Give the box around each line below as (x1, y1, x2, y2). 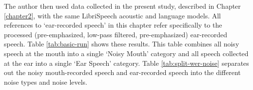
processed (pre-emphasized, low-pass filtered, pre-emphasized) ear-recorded (4, 29, 228, 39)
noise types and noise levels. (4, 76, 88, 87)
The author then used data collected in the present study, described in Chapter (4, 1, 241, 11)
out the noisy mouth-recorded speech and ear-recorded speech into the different (4, 67, 241, 77)
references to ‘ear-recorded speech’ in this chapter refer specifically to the (4, 20, 222, 30)
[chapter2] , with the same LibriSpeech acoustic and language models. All (4, 10, 221, 20)
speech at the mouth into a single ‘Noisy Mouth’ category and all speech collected (4, 48, 249, 58)
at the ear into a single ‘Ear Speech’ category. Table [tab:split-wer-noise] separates (4, 58, 249, 68)
